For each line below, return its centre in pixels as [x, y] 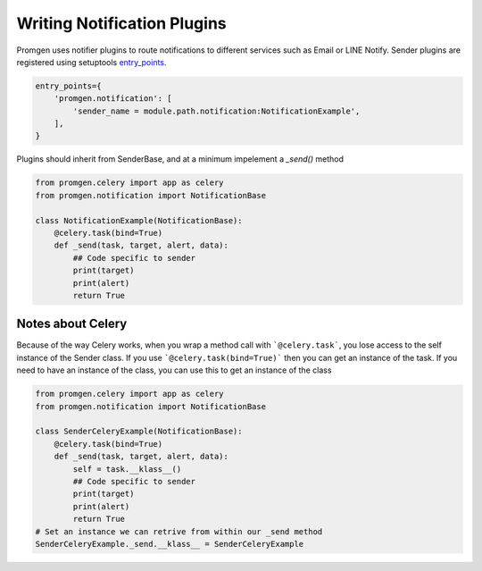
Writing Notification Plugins [121, 23]
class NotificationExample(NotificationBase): [139, 220]
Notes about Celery [72, 324]
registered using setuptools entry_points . [91, 62]
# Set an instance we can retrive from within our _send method [179, 531]
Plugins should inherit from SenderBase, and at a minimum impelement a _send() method [180, 159]
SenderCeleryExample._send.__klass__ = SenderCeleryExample [170, 544]
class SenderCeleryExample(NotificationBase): [139, 432]
